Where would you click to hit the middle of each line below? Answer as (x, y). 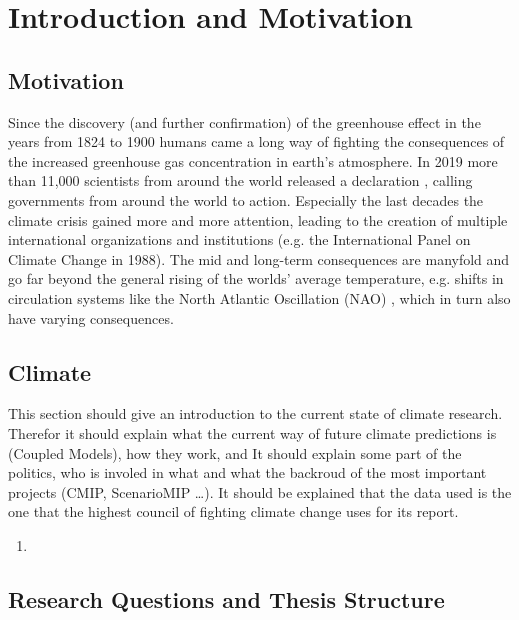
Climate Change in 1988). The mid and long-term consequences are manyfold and (259, 258)
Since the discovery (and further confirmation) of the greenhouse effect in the (244, 121)
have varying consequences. (91, 317)
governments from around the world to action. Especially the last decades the (246, 199)
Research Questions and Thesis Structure (226, 598)
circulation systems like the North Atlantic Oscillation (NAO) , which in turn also (259, 297)
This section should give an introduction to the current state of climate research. (255, 413)
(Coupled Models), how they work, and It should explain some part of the (235, 452)
